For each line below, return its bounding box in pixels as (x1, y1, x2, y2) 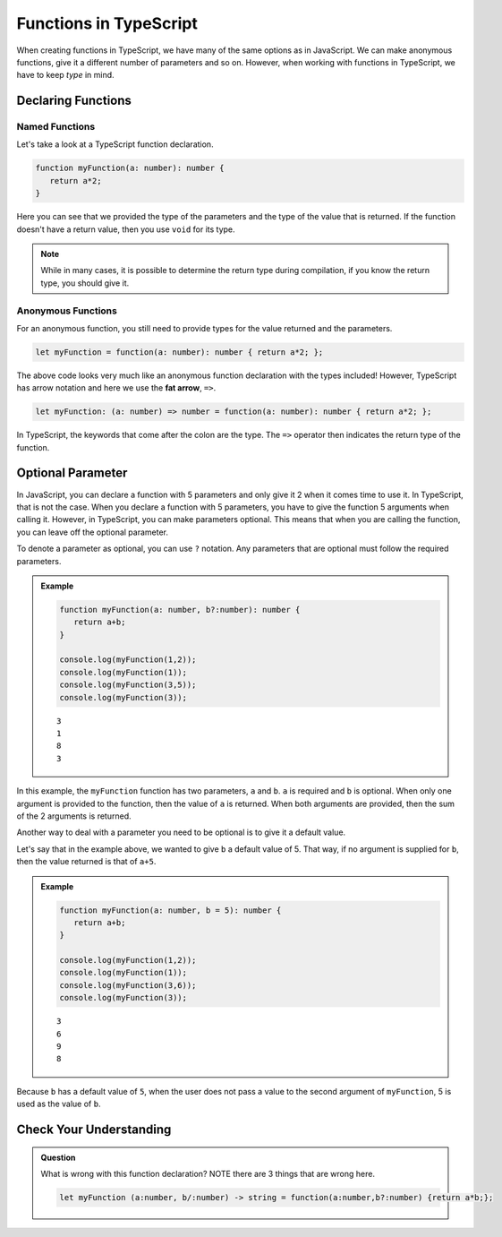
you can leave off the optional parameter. (16, 527, 169, 537)
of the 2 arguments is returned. (16, 811, 132, 821)
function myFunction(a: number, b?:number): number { (59, 605, 301, 614)
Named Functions (16, 121, 96, 133)
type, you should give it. (40, 278, 130, 288)
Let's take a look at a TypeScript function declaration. (16, 139, 214, 150)
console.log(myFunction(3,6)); (59, 980, 197, 990)
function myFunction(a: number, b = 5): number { (59, 905, 282, 915)
